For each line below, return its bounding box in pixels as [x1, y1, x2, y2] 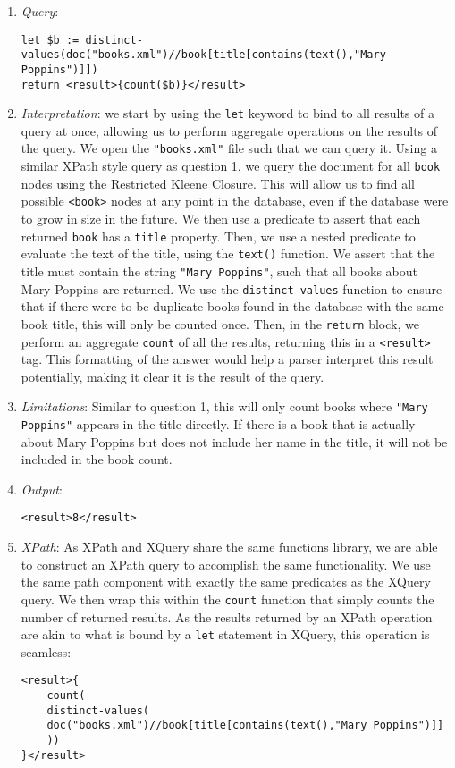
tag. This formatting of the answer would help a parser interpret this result [21, 350, 434, 368]
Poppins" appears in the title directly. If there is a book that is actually [21, 415, 416, 433]
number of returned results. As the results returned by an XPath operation [21, 607, 433, 626]
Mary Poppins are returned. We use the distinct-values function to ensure [21, 279, 442, 298]
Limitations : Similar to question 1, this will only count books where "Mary [21, 397, 428, 416]
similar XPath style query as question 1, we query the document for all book [21, 156, 441, 175]
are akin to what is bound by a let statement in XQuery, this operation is [21, 625, 430, 644]
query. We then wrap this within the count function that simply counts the [21, 589, 434, 608]
